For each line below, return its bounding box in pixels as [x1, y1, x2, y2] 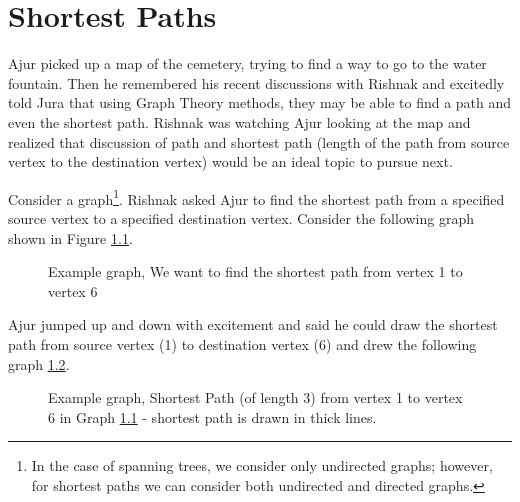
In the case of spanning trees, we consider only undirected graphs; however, [31, 455, 493, 476]
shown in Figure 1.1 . [8, 227, 133, 248]
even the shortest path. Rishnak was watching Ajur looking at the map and [8, 111, 471, 132]
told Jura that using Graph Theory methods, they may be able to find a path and [8, 92, 512, 113]
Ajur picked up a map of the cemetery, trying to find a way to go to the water [8, 53, 487, 74]
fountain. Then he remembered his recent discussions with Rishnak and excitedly [8, 72, 505, 93]
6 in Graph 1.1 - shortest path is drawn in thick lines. [48, 406, 377, 427]
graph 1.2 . [8, 353, 70, 374]
